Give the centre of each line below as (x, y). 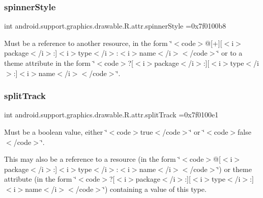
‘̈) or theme (234, 169)
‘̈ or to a (230, 53)
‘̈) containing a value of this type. (155, 189)
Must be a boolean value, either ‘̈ (56, 132)
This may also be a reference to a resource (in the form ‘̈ (92, 159)
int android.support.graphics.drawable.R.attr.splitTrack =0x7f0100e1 (111, 115)
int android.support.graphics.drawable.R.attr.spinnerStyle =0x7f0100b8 (115, 26)
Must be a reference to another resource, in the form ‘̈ (88, 43)
